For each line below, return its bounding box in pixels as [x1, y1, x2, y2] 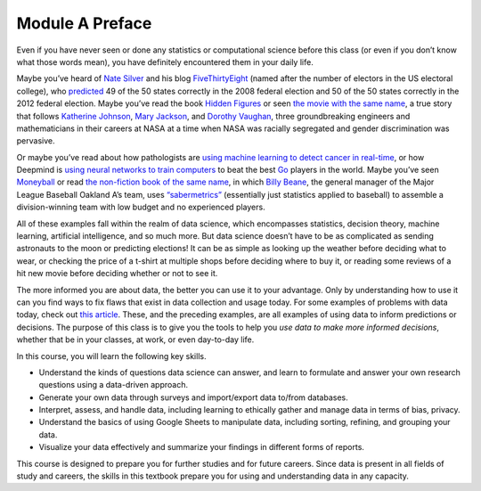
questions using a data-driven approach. [38, 380, 189, 390]
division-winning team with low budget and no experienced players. [16, 201, 266, 213]
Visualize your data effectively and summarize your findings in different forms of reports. [38, 442, 365, 453]
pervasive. [16, 135, 55, 146]
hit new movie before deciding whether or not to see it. [16, 268, 218, 279]
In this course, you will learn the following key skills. [16, 350, 207, 361]
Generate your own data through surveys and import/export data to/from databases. [38, 392, 348, 403]
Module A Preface [16, 13, 152, 33]
